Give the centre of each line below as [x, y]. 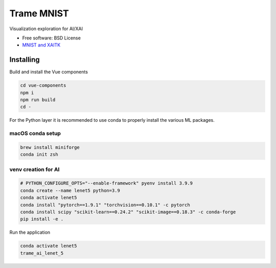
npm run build [38, 100]
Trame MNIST [39, 13]
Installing [25, 60]
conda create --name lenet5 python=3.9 [70, 190]
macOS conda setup [35, 133]
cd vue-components [43, 85]
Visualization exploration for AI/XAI [46, 29]
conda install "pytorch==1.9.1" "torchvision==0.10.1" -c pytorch [105, 205]
